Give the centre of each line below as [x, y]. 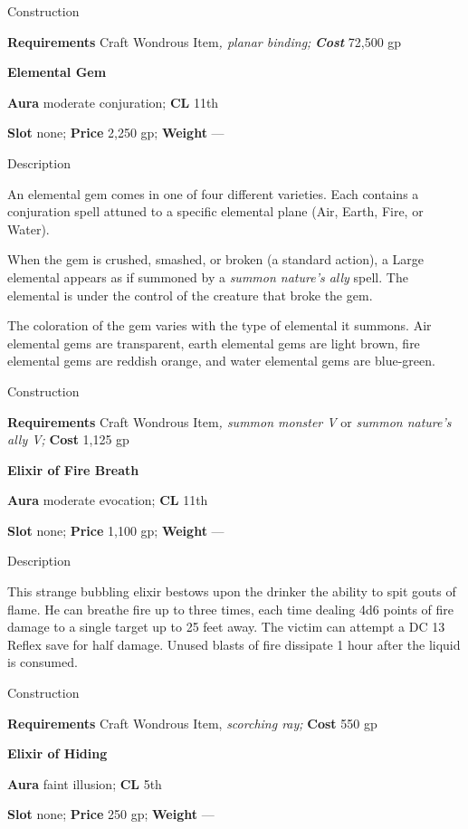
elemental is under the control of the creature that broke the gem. [190, 295]
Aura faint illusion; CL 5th [85, 783]
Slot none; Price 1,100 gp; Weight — [116, 530]
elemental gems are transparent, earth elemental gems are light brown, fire [214, 343]
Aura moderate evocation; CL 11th [108, 500]
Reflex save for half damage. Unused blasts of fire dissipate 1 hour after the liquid [234, 644]
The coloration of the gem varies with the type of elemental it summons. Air [220, 325]
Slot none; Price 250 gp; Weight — [111, 814]
